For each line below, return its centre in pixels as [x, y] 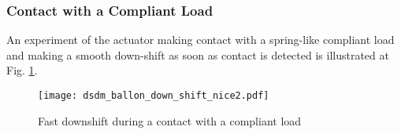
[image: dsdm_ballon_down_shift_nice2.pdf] [154, 96]
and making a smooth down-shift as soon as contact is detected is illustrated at [198, 54]
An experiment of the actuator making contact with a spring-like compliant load [200, 40]
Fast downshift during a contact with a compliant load [170, 120]
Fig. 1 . [22, 70]
